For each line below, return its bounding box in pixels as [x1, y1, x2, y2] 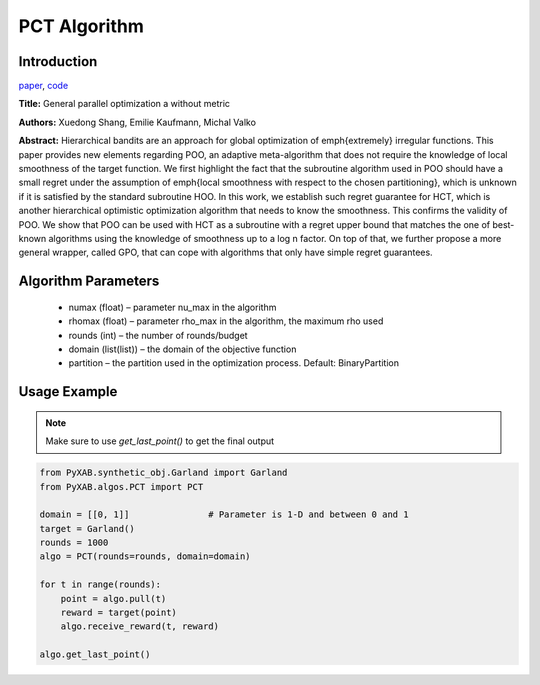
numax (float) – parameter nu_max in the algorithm [68, 301, 277, 313]
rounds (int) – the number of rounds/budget [68, 329, 249, 341]
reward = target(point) [60, 607, 177, 619]
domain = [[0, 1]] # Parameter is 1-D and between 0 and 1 [39, 509, 409, 520]
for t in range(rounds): [39, 579, 162, 590]
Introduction [18, 53, 98, 70]
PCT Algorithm [18, 15, 144, 37]
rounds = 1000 [39, 537, 109, 549]
